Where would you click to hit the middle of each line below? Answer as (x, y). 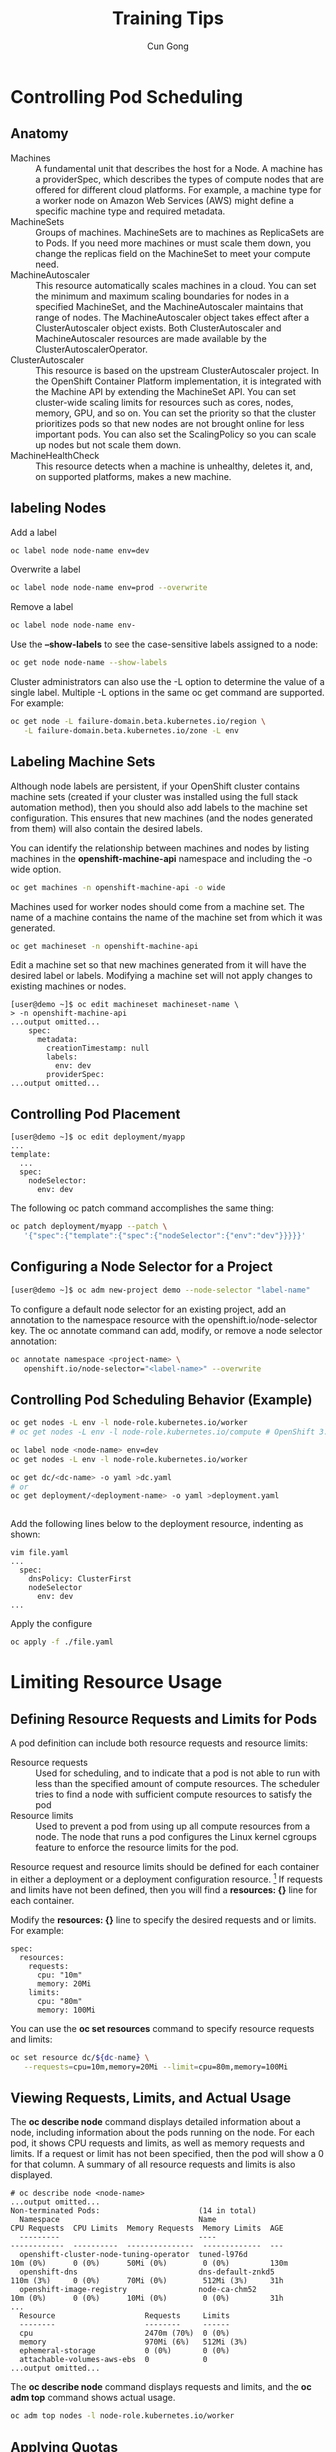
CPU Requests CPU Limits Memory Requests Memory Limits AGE (147, 2228)
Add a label (33, 532)
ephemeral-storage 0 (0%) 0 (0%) (124, 2351)
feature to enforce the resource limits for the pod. (137, 1848)
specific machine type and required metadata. (130, 211)
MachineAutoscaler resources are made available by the (151, 338)
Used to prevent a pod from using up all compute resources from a (173, 1826)
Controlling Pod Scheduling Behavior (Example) (161, 1399)
